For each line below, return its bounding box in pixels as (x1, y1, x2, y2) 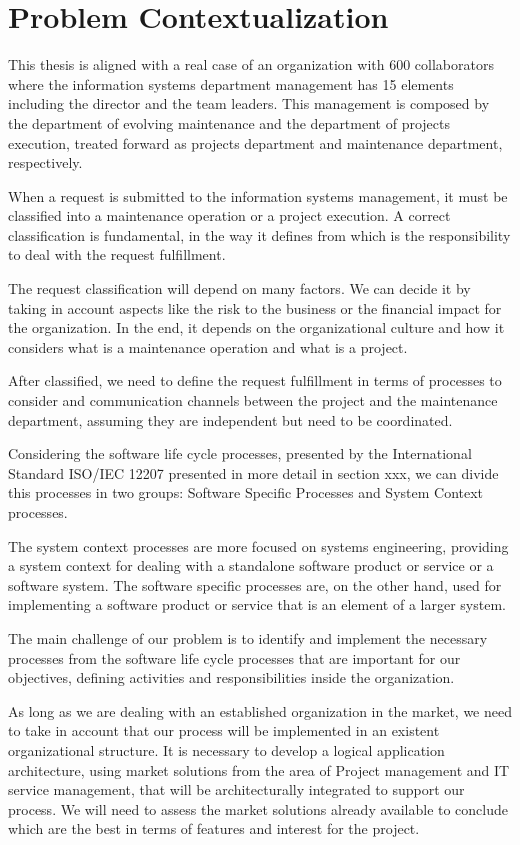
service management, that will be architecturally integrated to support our (8, 779, 465, 800)
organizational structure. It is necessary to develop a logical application (8, 739, 445, 760)
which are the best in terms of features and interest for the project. (8, 818, 420, 839)
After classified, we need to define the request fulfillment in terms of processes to (8, 370, 502, 391)
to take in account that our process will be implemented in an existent (8, 720, 440, 741)
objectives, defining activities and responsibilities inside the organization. (8, 667, 455, 688)
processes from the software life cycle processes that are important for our (8, 647, 461, 668)
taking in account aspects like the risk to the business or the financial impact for (8, 297, 502, 318)
